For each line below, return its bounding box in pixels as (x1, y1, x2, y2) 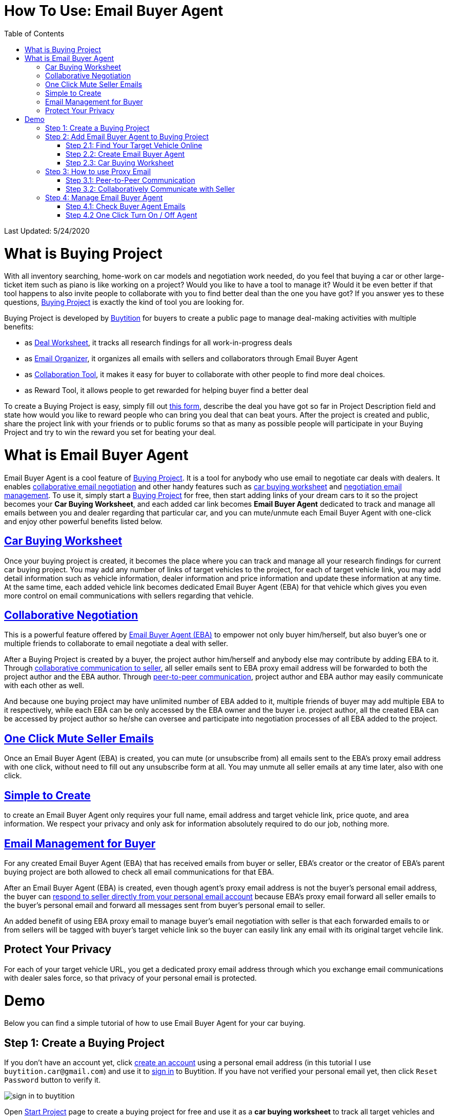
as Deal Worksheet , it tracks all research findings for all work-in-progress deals (25, 338, 292, 347)
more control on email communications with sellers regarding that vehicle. (4, 591, 254, 600)
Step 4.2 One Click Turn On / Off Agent (66, 210, 197, 219)
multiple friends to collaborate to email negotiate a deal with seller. (4, 639, 228, 648)
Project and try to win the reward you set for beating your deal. (4, 428, 216, 437)
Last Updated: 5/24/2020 (4, 226, 90, 235)
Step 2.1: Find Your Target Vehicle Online (66, 140, 202, 150)
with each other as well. (4, 681, 85, 690)
